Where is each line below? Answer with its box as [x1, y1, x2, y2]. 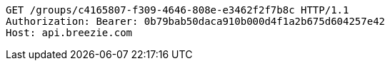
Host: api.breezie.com [6, 27, 133, 38]
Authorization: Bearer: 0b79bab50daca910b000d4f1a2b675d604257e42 [6, 16, 386, 27]
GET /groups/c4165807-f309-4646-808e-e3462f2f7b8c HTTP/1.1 [6, 4, 349, 16]
